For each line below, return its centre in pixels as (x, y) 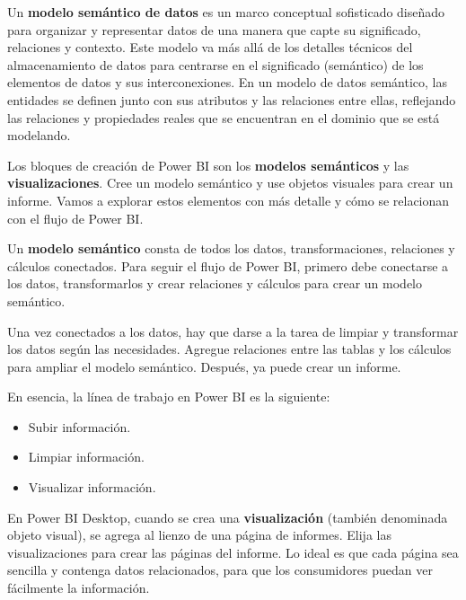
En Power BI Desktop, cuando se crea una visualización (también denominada (228, 517)
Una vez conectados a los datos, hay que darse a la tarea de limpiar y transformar (233, 331)
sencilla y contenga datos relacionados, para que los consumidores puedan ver (220, 570)
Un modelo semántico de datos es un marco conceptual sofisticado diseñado (226, 12)
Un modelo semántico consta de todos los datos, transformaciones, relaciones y (231, 248)
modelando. (39, 135)
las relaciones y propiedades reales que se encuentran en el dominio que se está (224, 117)
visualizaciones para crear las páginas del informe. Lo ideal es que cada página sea (233, 552)
